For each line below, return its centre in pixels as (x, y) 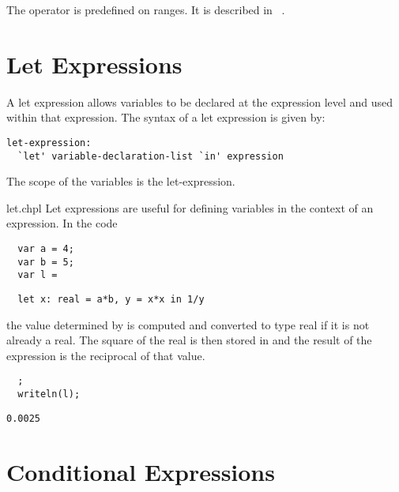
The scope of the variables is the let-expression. (121, 181)
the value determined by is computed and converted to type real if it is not (188, 324)
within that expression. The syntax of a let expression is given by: (166, 117)
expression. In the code (62, 223)
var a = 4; (46, 249)
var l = (38, 275)
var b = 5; (46, 262)
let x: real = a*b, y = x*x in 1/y (111, 299)
